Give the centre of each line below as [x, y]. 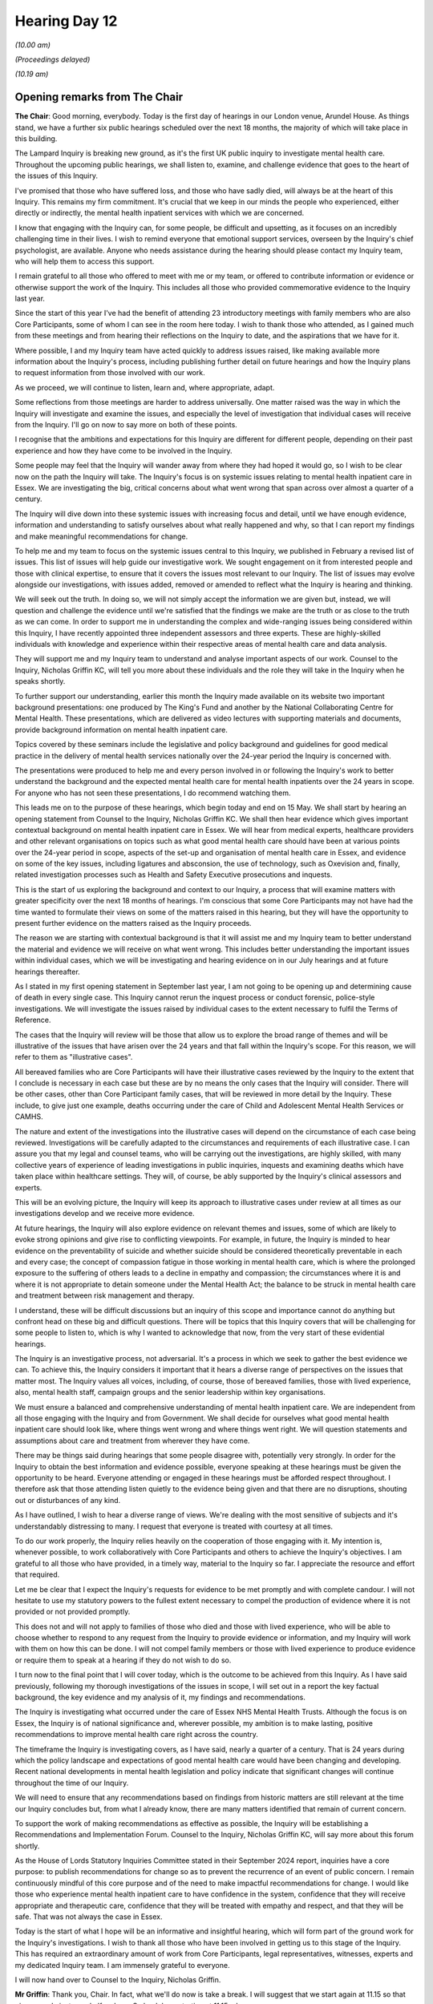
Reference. [33, 1020]
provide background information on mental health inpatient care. [121, 729]
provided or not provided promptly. [73, 1612]
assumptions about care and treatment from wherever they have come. [132, 1440]
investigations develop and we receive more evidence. [105, 1214]
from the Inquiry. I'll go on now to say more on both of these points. [126, 424]
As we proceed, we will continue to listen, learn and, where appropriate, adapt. [145, 387]
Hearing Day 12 [66, 21]
